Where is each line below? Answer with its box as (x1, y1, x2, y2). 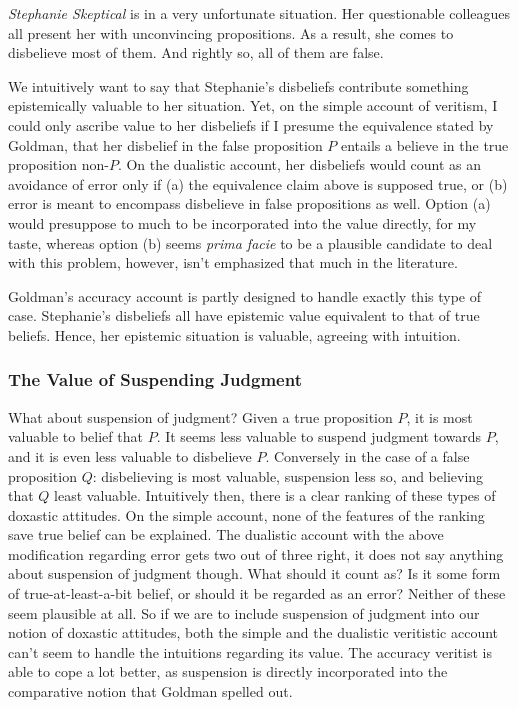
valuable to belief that (8, 426, 143, 447)
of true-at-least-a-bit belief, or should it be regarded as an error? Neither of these (8, 583, 506, 604)
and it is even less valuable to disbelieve (8, 445, 252, 466)
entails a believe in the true (341, 134, 509, 155)
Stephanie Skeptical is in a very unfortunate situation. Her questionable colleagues (8, 3, 511, 23)
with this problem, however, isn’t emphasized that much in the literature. (8, 252, 458, 273)
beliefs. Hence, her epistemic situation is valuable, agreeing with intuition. (8, 324, 461, 345)
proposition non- (8, 154, 109, 175)
